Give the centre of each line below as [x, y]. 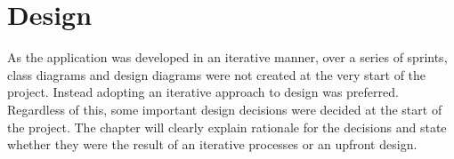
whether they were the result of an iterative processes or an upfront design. [212, 144]
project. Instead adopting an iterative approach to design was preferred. [203, 92]
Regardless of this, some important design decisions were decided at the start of [225, 109]
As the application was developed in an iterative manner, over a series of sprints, [227, 57]
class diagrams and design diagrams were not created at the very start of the [217, 74]
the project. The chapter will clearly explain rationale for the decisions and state [227, 127]
